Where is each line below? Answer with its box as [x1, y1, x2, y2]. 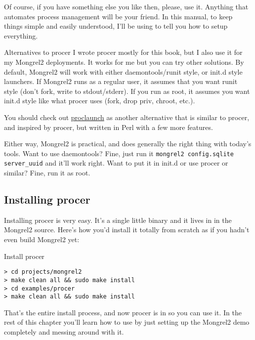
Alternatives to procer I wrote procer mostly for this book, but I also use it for [4, 47, 243, 57]
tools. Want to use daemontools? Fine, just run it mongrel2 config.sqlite [4, 148, 234, 158]
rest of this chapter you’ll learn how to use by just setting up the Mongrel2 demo [4, 317, 250, 327]
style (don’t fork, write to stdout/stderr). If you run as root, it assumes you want [4, 85, 250, 96]
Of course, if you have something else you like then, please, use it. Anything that [4, 1, 249, 11]
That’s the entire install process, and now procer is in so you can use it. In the [4, 307, 242, 317]
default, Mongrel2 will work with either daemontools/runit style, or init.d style [4, 66, 243, 77]
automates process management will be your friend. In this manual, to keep [4, 11, 233, 21]
